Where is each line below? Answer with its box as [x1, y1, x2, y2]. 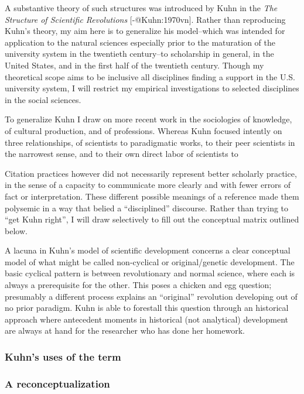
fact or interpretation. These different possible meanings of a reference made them [5, 190, 299, 202]
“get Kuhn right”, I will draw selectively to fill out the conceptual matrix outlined [5, 213, 299, 225]
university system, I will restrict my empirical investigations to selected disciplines [5, 82, 299, 94]
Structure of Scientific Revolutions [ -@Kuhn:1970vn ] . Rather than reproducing [5, 13, 286, 25]
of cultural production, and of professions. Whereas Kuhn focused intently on [5, 124, 282, 136]
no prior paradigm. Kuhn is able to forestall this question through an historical [5, 302, 289, 314]
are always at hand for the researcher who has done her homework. [5, 324, 245, 337]
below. [5, 224, 28, 237]
